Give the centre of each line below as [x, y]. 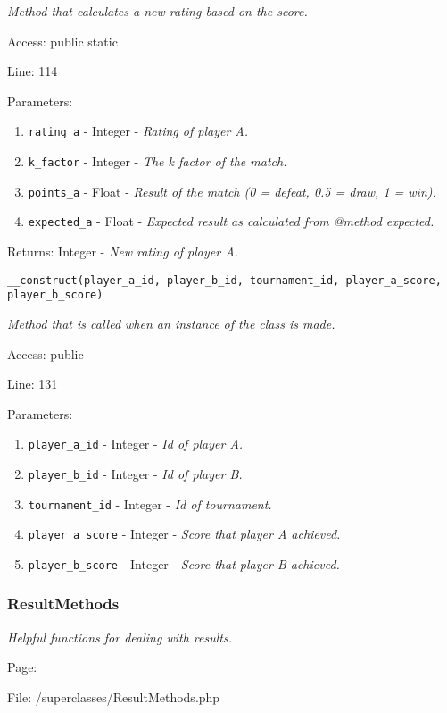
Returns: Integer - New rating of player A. [123, 251]
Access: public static [62, 41]
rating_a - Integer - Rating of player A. [138, 131]
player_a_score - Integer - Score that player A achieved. [184, 534]
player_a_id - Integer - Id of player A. [136, 444]
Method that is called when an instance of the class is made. [171, 323]
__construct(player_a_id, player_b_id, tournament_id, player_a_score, [224, 280]
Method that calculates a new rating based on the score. [157, 11]
